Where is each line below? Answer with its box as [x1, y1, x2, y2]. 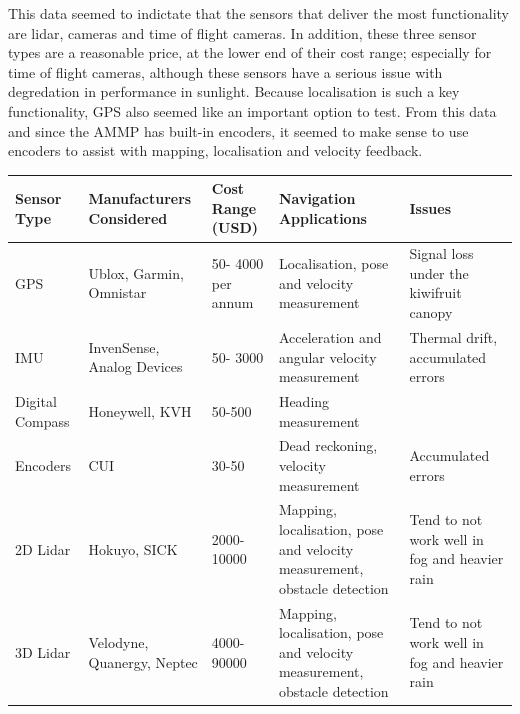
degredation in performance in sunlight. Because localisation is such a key [8, 81, 460, 102]
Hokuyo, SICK [88, 538, 178, 559]
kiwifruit [409, 282, 462, 303]
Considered [88, 207, 168, 228]
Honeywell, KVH [88, 400, 192, 421]
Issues [409, 197, 452, 218]
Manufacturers [88, 188, 192, 209]
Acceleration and [278, 326, 382, 347]
